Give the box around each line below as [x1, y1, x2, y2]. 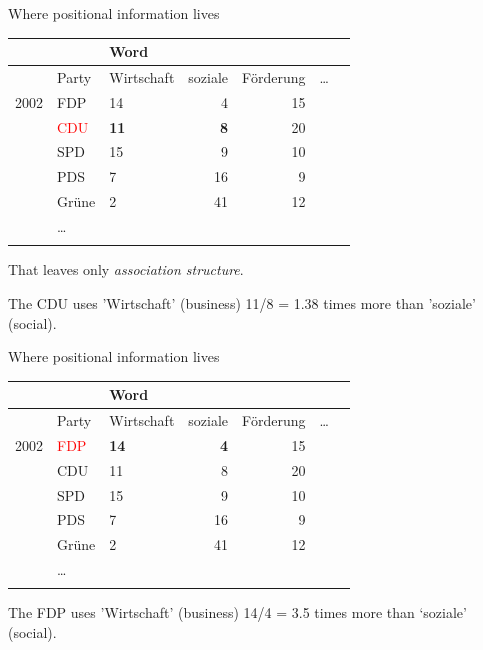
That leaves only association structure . [8, 259, 244, 280]
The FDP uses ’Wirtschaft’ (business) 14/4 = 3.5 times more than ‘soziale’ [8, 602, 467, 623]
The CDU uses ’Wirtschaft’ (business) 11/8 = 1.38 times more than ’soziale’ [8, 292, 476, 313]
